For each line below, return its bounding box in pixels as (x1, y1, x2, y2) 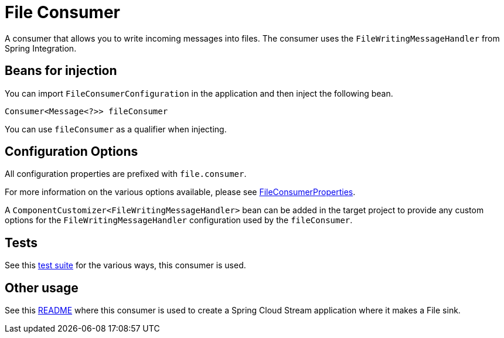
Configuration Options (5, 144, 138, 159)
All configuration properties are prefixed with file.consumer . (5, 169, 247, 179)
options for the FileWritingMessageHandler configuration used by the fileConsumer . (5, 215, 353, 226)
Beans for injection (5, 63, 117, 78)
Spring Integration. (5, 43, 77, 53)
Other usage (5, 280, 79, 295)
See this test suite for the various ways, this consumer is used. (5, 260, 246, 271)
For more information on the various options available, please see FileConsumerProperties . (5, 187, 356, 197)
